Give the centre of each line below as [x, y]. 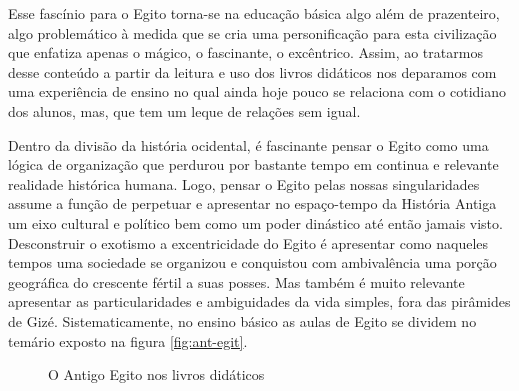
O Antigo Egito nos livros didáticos [156, 374]
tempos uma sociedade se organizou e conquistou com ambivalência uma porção [252, 262]
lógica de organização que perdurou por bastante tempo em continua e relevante [253, 164]
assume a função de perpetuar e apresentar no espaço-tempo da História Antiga [252, 203]
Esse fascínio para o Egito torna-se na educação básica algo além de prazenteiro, [254, 13]
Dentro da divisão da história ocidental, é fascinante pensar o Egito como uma [248, 144]
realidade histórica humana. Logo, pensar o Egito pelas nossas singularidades [244, 183]
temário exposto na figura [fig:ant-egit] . [128, 340]
